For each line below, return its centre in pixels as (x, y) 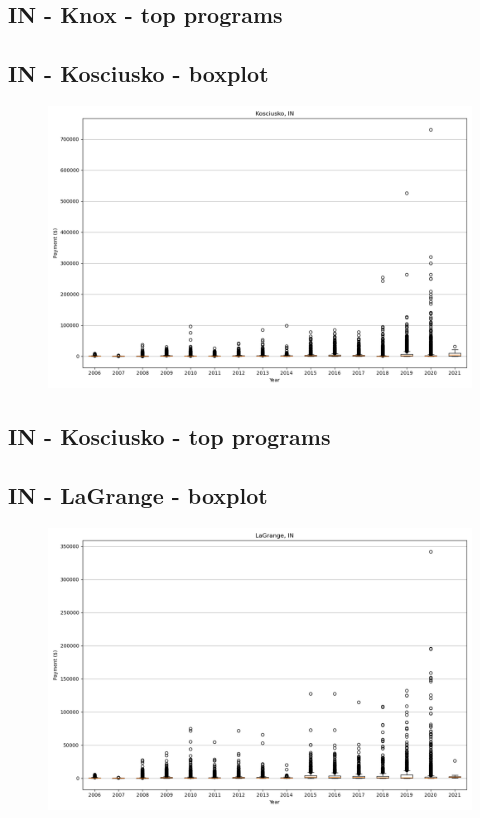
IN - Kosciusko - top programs (169, 436)
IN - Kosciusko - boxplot (138, 73)
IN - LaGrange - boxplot (138, 495)
